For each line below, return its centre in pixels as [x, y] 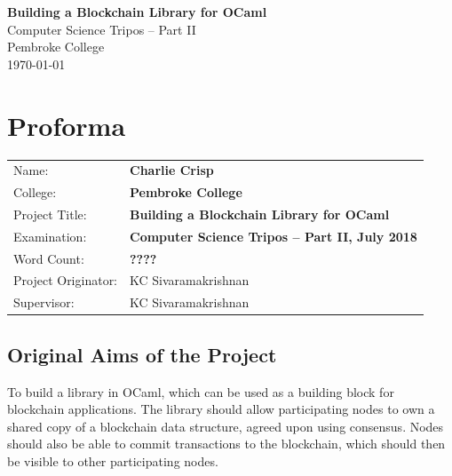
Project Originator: [66, 280]
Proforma [67, 125]
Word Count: [49, 258]
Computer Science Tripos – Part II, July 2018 [274, 236]
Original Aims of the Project [142, 354]
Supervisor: [44, 302]
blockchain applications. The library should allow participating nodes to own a [221, 409]
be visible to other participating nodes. [113, 460]
